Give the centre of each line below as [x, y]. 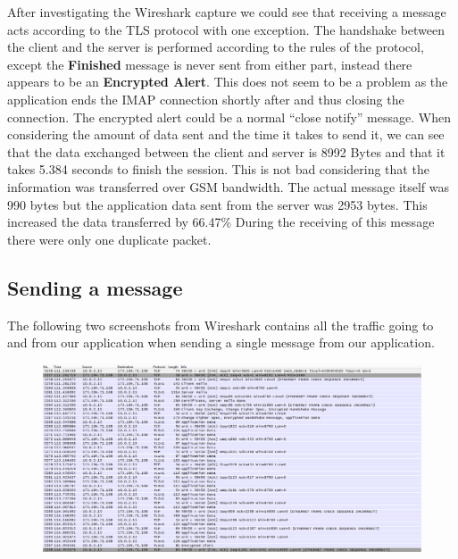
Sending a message [95, 287]
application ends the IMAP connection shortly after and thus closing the [206, 99]
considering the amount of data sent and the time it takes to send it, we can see [226, 134]
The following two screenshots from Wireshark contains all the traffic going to [221, 325]
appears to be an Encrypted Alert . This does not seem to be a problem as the [228, 82]
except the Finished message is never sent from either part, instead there [210, 64]
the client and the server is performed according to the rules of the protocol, [216, 47]
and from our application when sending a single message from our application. [221, 342]
